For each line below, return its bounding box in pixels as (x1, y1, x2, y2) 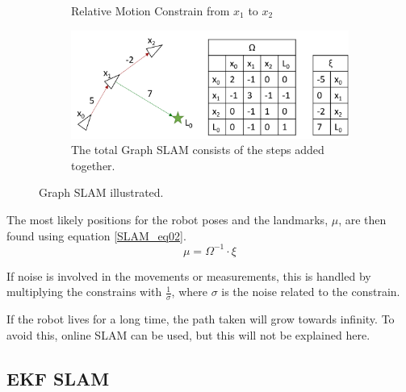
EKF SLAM (6, 365, 110, 390)
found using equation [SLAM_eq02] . (6, 227, 186, 244)
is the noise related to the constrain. (221, 283, 400, 300)
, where (171, 283, 207, 300)
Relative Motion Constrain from (71, 2, 230, 19)
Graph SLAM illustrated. (39, 184, 164, 201)
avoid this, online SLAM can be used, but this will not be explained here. (6, 326, 370, 343)
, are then (338, 211, 387, 227)
